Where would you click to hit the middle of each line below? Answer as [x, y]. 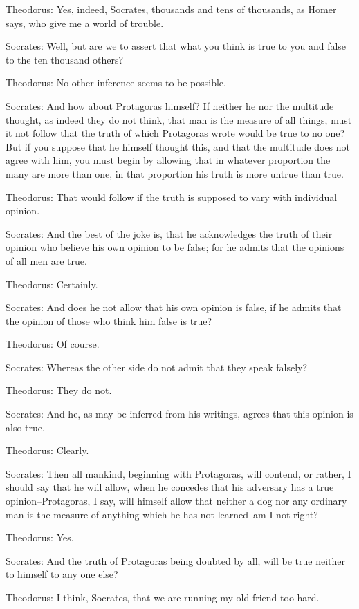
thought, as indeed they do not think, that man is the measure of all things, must [179, 119]
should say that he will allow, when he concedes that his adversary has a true [170, 487]
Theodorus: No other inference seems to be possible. [116, 83]
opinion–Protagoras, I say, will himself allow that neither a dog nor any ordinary [176, 501]
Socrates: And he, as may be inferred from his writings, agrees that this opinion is [179, 414]
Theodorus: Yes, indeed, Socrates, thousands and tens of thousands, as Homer [171, 9]
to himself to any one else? [62, 574]
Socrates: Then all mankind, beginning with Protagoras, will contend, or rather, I [178, 473]
